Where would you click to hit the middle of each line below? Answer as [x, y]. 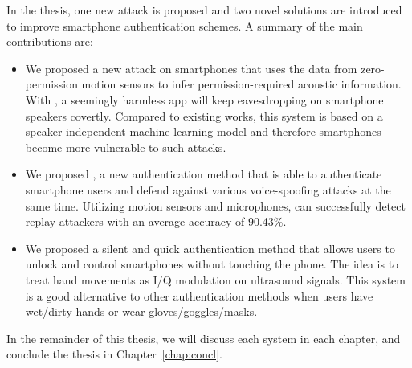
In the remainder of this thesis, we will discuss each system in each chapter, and [204, 338]
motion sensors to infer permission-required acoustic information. [241, 84]
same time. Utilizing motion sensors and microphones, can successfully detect [215, 205]
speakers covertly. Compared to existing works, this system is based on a [204, 115]
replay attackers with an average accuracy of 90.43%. [156, 221]
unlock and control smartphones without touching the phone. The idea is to [212, 264]
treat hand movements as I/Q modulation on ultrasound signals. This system [215, 279]
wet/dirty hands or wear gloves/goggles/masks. [141, 311]
